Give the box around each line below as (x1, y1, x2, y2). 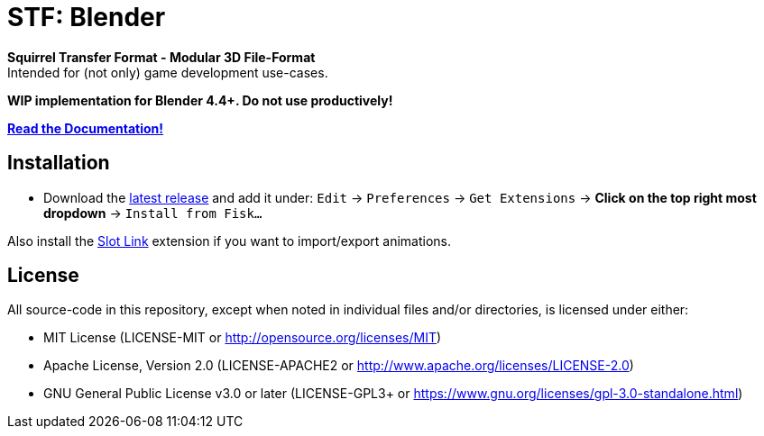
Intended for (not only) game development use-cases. (7, 64, 328, 80)
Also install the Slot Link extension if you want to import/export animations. (7, 232, 452, 249)
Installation (7, 151, 110, 175)
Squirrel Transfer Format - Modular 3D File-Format (7, 49, 316, 65)
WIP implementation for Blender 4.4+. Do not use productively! (7, 92, 393, 108)
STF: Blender (7, 2, 166, 32)
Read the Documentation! (7, 120, 164, 136)
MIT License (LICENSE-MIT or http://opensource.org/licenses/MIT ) (43, 330, 442, 346)
